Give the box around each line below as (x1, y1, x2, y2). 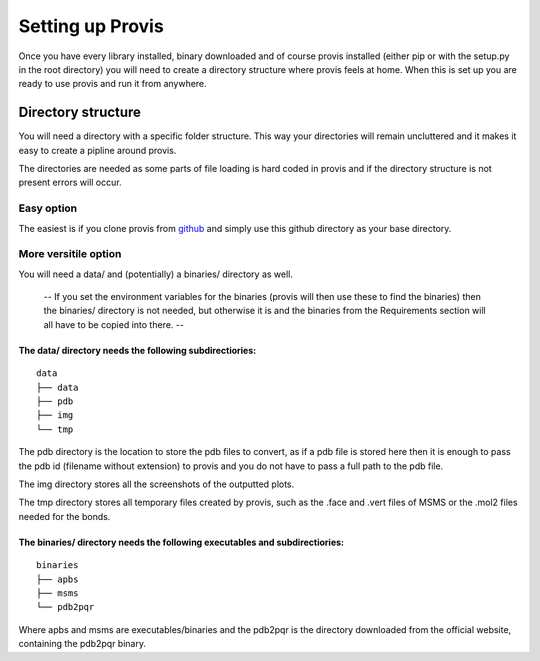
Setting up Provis (18, 15, 164, 37)
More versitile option (18, 247, 122, 261)
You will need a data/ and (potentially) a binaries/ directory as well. (18, 268, 294, 280)
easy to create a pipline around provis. (18, 144, 177, 156)
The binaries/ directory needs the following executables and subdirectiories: (18, 536, 345, 548)
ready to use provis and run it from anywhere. (18, 78, 207, 90)
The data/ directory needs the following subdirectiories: (18, 344, 257, 356)
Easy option (18, 201, 78, 215)
